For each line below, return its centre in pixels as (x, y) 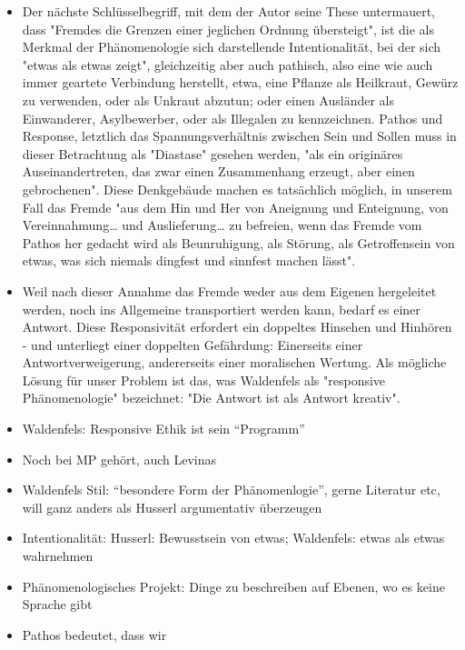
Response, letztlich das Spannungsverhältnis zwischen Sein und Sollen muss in (239, 136)
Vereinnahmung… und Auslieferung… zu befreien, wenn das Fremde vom (222, 225)
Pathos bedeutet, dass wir (94, 634)
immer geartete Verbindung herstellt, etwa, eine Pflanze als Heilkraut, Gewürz (240, 82)
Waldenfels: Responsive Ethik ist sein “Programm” (163, 429)
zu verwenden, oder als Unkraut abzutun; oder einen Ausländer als (208, 100)
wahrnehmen (58, 556)
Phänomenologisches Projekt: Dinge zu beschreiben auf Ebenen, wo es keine (233, 586)
